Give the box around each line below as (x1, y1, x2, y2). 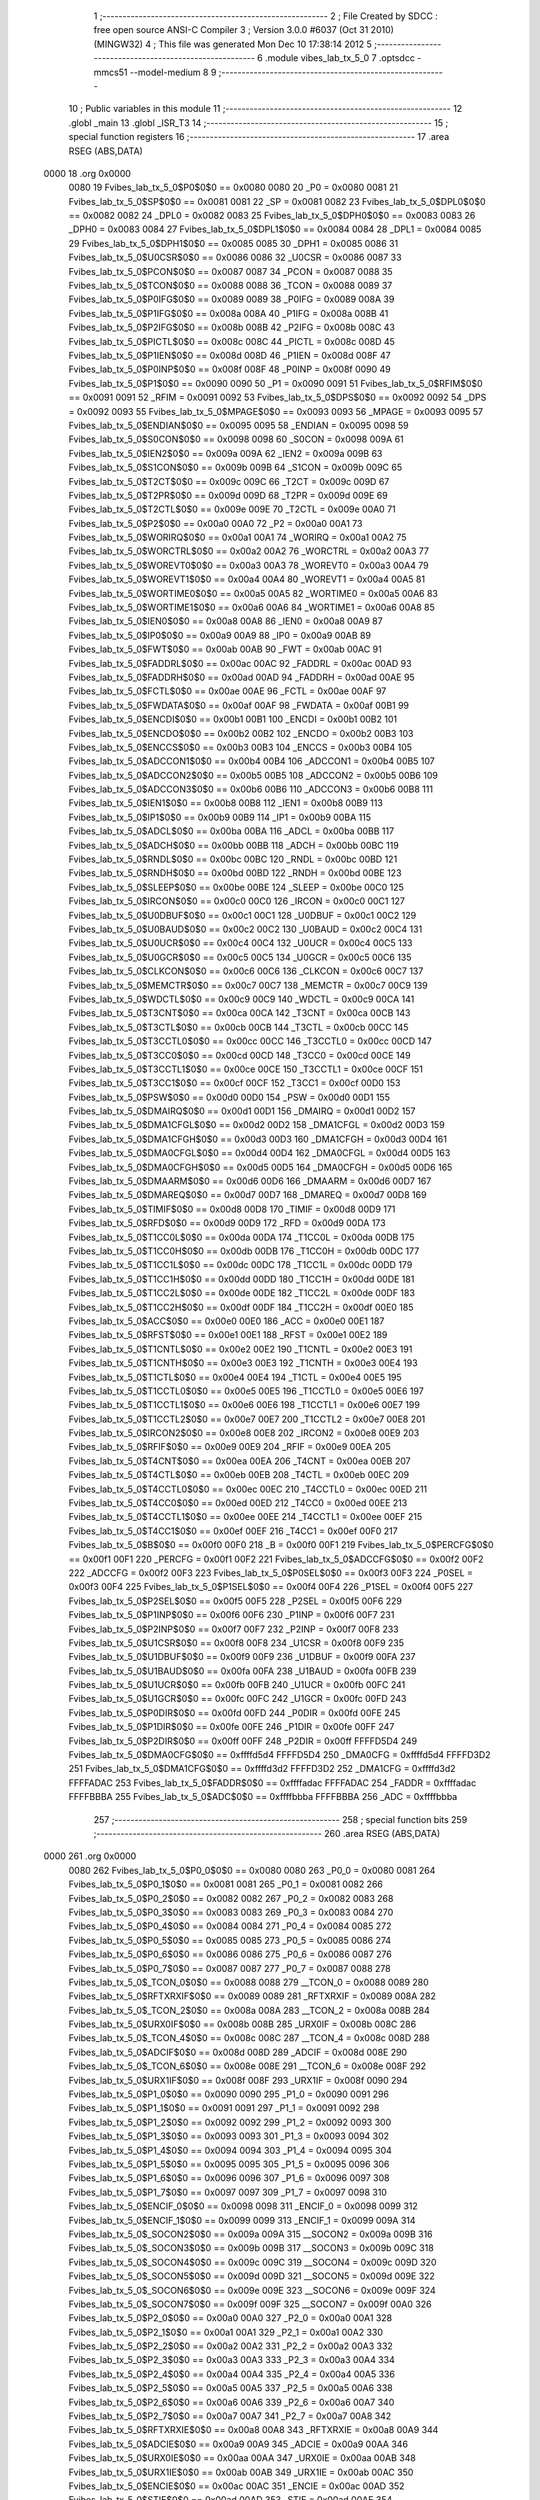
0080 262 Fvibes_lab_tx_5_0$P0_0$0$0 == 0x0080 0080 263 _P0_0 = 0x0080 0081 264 (68, 1864, 436, 1876)
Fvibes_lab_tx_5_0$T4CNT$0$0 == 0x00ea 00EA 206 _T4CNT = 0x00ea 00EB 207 (68, 1455, 411, 1467)
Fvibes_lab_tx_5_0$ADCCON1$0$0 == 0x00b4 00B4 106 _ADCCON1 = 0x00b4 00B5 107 (68, 755, 435, 767)
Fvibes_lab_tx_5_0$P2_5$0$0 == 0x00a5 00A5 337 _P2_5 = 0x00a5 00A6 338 (68, 2382, 394, 2394)
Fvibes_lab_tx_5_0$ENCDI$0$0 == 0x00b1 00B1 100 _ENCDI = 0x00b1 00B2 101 (68, 713, 398, 725)
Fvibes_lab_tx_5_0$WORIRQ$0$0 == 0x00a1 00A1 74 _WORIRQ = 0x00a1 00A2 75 (68, 531, 407, 544)
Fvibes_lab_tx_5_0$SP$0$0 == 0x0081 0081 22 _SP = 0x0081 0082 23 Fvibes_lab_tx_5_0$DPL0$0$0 (68, 195, 486, 207)
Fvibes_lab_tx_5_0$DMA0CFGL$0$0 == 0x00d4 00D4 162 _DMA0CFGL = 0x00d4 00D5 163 (68, 1147, 451, 1159)
